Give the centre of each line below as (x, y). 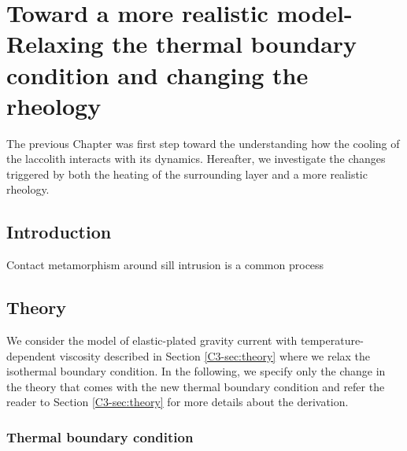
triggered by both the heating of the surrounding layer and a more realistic (187, 174)
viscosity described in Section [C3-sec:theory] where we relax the (215, 355)
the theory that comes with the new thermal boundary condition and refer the (196, 386)
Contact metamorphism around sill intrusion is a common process (165, 265)
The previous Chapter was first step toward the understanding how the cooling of (203, 143)
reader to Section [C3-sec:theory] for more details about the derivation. (178, 402)
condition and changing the (157, 74)
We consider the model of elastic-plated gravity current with (152, 340)
